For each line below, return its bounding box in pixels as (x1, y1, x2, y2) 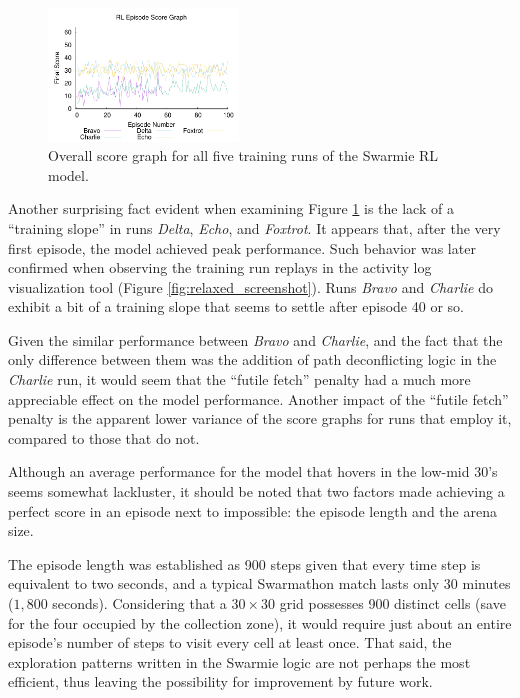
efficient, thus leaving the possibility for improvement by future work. (8, 671, 433, 692)
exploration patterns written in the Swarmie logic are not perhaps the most (8, 651, 471, 672)
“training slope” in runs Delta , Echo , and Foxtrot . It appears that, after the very (8, 217, 501, 238)
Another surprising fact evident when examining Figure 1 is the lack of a (8, 198, 454, 219)
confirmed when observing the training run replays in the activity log (8, 257, 432, 278)
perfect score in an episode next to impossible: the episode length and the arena (8, 500, 497, 521)
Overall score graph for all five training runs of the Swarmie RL (48, 145, 439, 166)
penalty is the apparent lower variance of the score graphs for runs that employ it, (8, 408, 512, 429)
